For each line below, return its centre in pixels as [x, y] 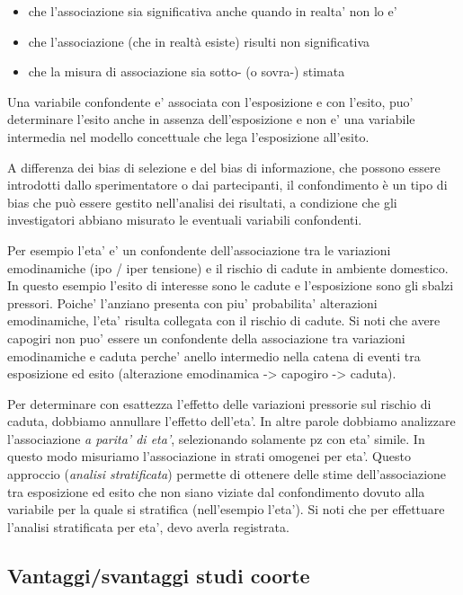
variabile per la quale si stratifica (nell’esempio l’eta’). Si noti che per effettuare [226, 509]
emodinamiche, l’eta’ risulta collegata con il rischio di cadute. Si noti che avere [224, 320]
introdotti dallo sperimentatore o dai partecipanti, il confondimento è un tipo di [227, 185]
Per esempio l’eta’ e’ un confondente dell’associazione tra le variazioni [199, 249]
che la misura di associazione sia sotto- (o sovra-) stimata [187, 71]
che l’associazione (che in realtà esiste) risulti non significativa [199, 41]
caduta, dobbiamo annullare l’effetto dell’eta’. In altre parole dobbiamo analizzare [231, 421]
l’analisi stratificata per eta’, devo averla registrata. [148, 526]
